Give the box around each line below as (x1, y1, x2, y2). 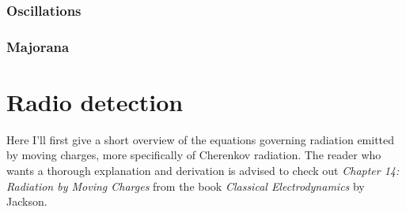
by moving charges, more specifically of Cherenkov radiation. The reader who (6, 147, 381, 163)
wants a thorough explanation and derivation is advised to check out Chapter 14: (6, 162, 400, 178)
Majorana (6, 36, 70, 56)
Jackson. (6, 193, 47, 210)
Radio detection (6, 85, 184, 117)
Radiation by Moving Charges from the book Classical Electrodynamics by (6, 177, 365, 194)
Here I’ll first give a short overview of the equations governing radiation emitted (6, 131, 395, 147)
